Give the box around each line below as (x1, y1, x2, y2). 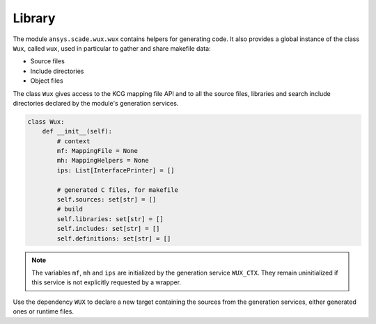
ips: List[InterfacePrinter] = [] (56, 166, 175, 174)
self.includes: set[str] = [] (56, 225, 160, 233)
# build (56, 205, 84, 213)
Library (13, 10, 56, 26)
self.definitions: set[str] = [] (56, 234, 171, 243)
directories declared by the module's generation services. (13, 99, 179, 107)
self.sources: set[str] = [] (56, 195, 157, 203)
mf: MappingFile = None (56, 147, 139, 155)
